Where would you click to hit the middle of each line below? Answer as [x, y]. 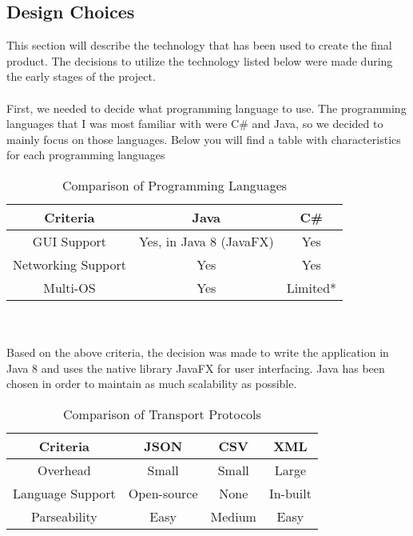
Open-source [163, 493]
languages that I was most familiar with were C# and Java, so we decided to [195, 124]
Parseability [64, 516]
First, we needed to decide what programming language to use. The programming [206, 108]
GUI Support [69, 241]
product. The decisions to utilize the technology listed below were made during [200, 60]
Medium [233, 516]
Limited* [312, 287]
